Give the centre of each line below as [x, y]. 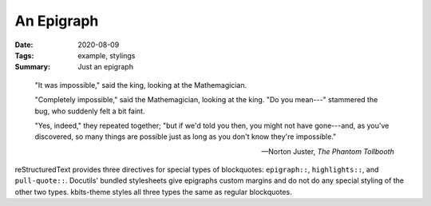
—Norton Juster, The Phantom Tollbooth [328, 151]
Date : [24, 45]
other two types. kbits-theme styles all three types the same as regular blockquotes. [153, 192]
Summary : [33, 67]
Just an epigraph [105, 67]
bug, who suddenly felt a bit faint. [90, 111]
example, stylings [107, 55]
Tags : [24, 55]
